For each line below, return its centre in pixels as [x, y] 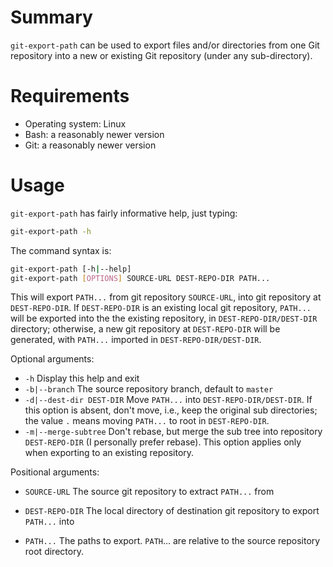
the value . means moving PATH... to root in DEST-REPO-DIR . [147, 421]
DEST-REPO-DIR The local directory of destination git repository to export [172, 511]
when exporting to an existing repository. [109, 453]
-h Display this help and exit [82, 378]
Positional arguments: [55, 472]
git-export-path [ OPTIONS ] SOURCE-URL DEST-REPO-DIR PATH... [140, 278]
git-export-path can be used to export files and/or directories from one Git [165, 45]
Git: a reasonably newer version [90, 145]
